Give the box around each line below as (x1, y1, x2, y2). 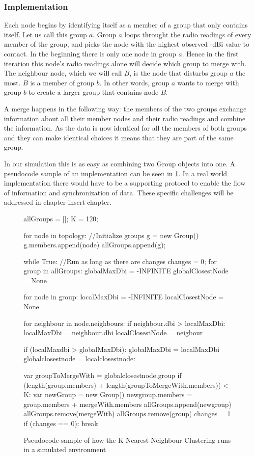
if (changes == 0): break (24, 418, 98, 428)
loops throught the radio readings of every (124, 29, 252, 39)
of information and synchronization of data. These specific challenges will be (4, 187, 234, 197)
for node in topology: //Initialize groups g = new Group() (24, 230, 199, 240)
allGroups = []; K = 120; (24, 213, 98, 223)
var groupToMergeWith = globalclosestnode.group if (24, 370, 182, 380)
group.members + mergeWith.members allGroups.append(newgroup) (24, 399, 231, 409)
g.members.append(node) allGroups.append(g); (24, 240, 166, 250)
